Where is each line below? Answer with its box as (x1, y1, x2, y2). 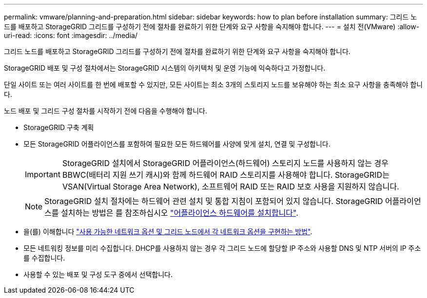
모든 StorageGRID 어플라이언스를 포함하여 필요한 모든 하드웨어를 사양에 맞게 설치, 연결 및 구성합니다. (23, 140, 330, 148)
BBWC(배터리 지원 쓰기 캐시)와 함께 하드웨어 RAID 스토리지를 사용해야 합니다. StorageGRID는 (62, 170, 389, 180)
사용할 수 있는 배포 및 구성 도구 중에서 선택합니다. (23, 270, 173, 279)
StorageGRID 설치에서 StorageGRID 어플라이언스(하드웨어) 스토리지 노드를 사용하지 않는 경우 (62, 158, 388, 168)
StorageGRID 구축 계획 (23, 123, 94, 131)
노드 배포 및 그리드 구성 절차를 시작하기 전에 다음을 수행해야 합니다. (4, 107, 207, 115)
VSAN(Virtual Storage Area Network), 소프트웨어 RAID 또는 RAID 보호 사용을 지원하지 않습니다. (62, 182, 399, 191)
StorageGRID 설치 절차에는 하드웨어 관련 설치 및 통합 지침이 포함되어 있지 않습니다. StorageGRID (44, 196, 383, 206)
